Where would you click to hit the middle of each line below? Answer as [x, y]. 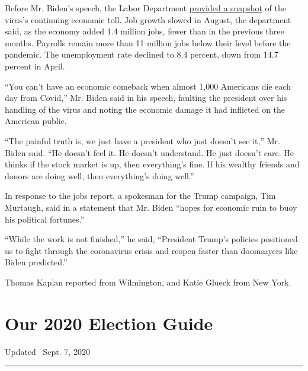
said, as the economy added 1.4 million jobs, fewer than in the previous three [145, 31]
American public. [36, 121]
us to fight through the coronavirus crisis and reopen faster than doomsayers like [151, 250]
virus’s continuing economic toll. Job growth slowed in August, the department [148, 19]
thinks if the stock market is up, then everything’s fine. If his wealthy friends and [152, 164]
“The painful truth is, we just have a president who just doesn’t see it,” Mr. [142, 140]
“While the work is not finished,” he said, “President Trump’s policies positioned [151, 239]
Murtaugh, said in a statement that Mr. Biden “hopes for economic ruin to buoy [151, 207]
